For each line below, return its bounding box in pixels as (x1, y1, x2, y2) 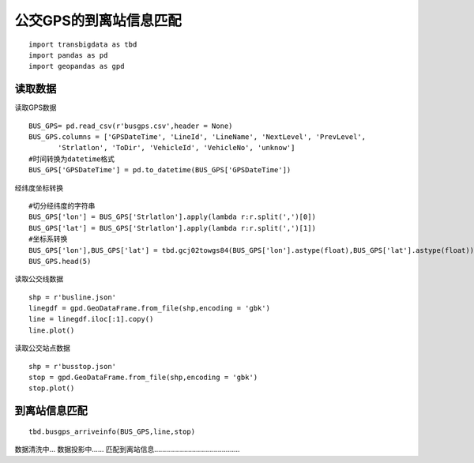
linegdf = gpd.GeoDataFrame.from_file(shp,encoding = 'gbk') (28, 304, 270, 313)
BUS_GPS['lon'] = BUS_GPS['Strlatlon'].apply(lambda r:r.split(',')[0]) (28, 213, 316, 221)
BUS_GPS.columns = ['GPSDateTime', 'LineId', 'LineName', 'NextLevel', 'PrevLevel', (28, 133, 367, 141)
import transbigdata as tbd (28, 40, 137, 49)
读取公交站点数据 (14, 344, 70, 353)
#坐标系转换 (28, 235, 68, 244)
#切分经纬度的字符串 (28, 201, 96, 210)
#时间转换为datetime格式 (28, 154, 115, 164)
